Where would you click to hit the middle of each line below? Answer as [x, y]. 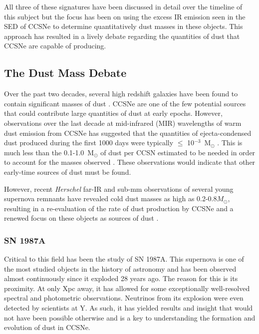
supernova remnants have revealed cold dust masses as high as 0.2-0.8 [111, 198]
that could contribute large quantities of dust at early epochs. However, [113, 113]
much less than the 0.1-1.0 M [49, 152]
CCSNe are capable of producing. [55, 46]
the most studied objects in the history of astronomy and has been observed [120, 268]
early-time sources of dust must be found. [68, 171]
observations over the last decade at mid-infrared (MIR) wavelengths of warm [123, 123]
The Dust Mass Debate [65, 73]
